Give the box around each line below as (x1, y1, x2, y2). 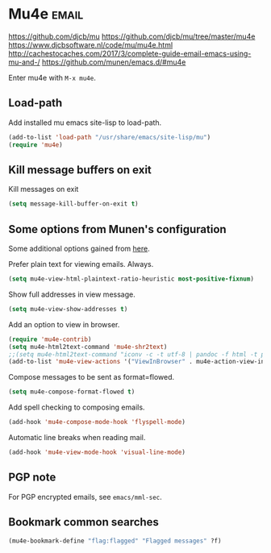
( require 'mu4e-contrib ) (8, 335, 92, 343)
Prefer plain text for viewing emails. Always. (8, 260, 154, 268)
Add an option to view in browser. (8, 319, 120, 329)
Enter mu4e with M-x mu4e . (8, 73, 97, 82)
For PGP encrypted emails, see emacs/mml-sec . (8, 492, 163, 501)
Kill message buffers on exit (8, 163, 152, 177)
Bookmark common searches (8, 515, 160, 529)
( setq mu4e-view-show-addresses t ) (8, 305, 128, 313)
